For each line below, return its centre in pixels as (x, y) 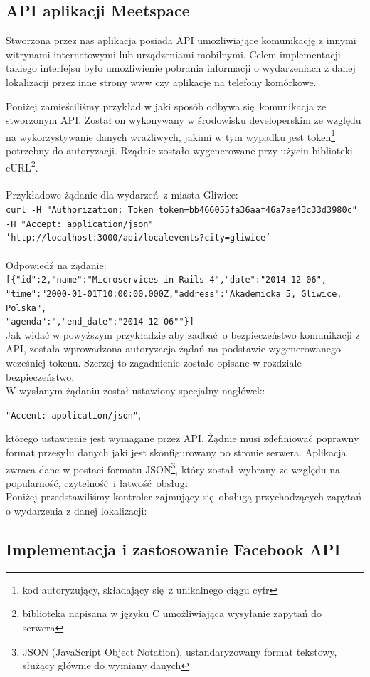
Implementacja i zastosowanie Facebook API (173, 549)
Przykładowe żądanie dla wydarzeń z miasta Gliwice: (122, 195)
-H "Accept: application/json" (80, 224)
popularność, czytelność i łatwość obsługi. (98, 482)
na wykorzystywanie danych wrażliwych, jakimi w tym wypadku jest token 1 (171, 135)
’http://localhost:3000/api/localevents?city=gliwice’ (138, 238)
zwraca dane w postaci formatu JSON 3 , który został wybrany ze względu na (173, 468)
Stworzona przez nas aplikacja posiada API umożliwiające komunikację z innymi (181, 40)
